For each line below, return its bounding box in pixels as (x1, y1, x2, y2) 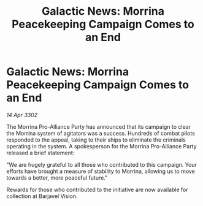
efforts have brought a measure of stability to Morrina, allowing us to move (6, 167, 195, 175)
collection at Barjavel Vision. (6, 192, 78, 200)
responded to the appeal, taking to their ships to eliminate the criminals (6, 136, 186, 143)
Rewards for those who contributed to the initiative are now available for (6, 186, 188, 193)
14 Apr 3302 (6, 111, 38, 118)
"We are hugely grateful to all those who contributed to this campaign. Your (6, 161, 197, 168)
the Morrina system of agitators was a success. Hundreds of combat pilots (6, 129, 195, 137)
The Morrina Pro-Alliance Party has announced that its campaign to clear (6, 123, 191, 130)
